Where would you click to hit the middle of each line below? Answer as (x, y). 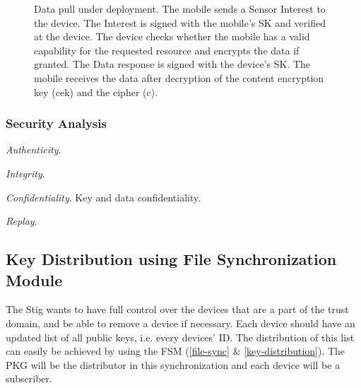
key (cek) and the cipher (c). (96, 92)
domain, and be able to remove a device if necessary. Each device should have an (180, 323)
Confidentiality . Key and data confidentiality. (103, 197)
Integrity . (25, 173)
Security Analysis (56, 123)
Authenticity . (34, 149)
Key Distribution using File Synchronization (171, 259)
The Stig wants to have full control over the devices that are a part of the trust (177, 309)
